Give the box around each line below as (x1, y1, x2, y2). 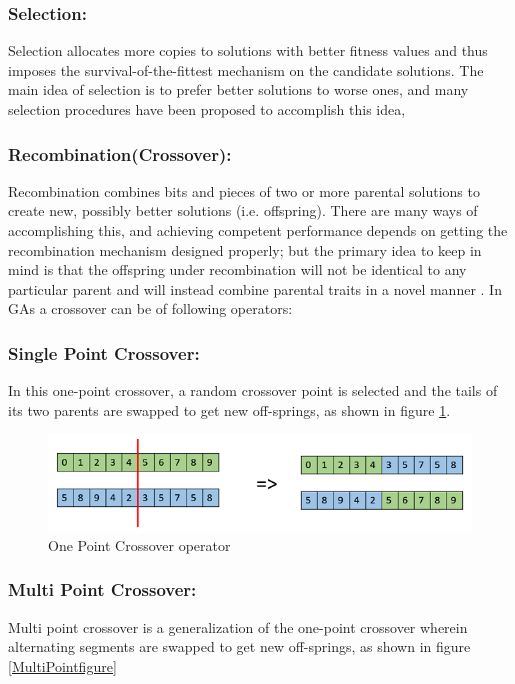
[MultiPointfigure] (8, 655, 117, 676)
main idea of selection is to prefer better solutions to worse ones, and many (8, 79, 469, 100)
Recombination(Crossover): (8, 141, 232, 166)
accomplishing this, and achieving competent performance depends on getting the (8, 220, 508, 240)
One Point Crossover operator (48, 534, 231, 555)
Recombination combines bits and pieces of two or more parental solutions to (8, 180, 480, 201)
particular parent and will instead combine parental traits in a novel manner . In (8, 278, 502, 299)
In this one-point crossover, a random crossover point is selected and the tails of (8, 380, 498, 401)
